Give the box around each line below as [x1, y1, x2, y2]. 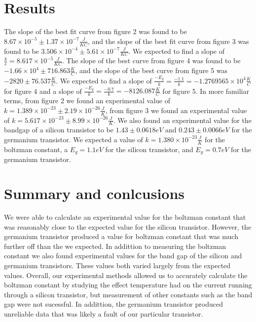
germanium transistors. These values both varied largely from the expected [4, 260, 231, 270]
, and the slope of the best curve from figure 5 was [75, 65, 228, 76]
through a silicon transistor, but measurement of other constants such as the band [4, 289, 253, 299]
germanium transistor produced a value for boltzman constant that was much [4, 231, 238, 241]
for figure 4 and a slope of [4, 85, 82, 96]
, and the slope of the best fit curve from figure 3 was [88, 36, 249, 46]
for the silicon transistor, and [105, 144, 193, 154]
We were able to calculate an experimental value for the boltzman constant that [4, 211, 246, 222]
